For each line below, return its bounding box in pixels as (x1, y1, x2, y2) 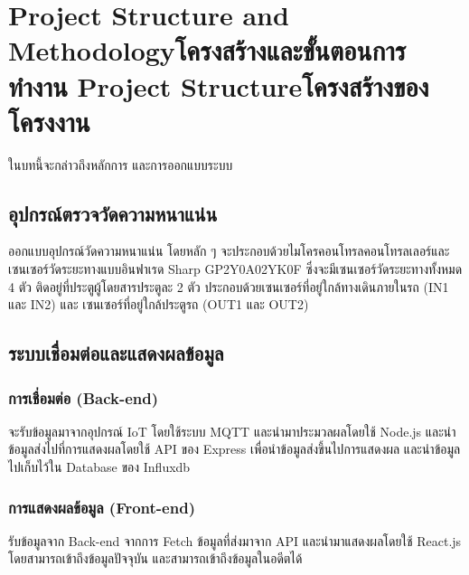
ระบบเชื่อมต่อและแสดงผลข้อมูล (8, 339, 224, 367)
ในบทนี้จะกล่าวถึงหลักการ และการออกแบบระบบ (8, 155, 233, 174)
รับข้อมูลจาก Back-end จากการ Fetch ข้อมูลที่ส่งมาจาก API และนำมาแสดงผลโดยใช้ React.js (8, 531, 462, 550)
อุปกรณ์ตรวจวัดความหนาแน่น (8, 199, 218, 227)
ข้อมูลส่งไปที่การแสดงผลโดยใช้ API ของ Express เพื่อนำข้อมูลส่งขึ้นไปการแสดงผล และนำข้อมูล (8, 439, 461, 458)
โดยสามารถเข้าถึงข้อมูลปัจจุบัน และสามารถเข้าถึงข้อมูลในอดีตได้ (8, 549, 303, 568)
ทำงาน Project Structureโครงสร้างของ (8, 67, 429, 104)
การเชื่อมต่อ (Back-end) (8, 386, 159, 409)
